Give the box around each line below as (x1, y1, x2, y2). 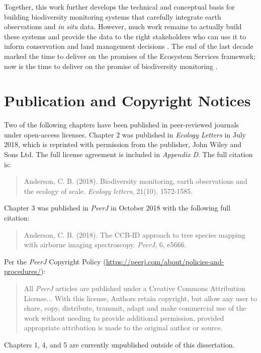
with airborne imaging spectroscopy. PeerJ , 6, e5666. (24, 239, 187, 250)
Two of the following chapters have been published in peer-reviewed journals (4, 119, 239, 130)
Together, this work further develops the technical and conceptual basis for (4, 2, 235, 12)
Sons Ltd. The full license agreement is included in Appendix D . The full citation (4, 149, 253, 160)
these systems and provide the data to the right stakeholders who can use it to (4, 31, 246, 41)
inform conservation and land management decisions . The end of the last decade (4, 41, 253, 51)
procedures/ (4, 266, 41, 276)
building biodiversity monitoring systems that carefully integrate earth (4, 11, 221, 22)
